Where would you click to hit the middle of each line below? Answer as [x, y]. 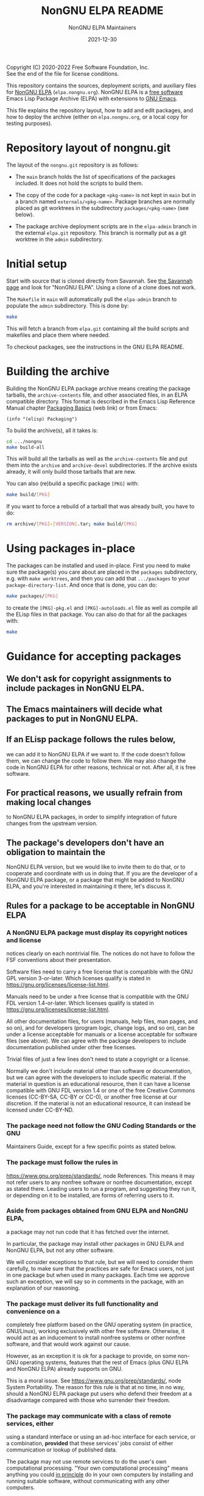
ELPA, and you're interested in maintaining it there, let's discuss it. [89, 886]
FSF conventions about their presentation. [59, 959]
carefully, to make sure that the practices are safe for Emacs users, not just [100, 1268]
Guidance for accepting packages [94, 656]
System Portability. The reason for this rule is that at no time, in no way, [96, 1387]
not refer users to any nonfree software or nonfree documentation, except [99, 1182]
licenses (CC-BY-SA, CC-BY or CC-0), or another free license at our [92, 1097]
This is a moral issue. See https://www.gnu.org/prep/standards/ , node [94, 1381]
